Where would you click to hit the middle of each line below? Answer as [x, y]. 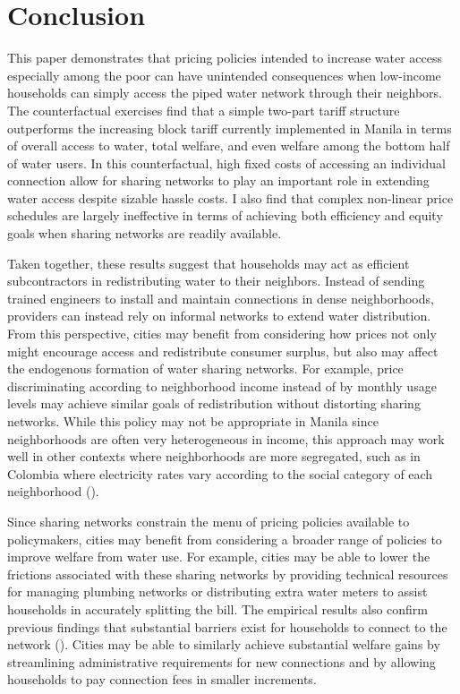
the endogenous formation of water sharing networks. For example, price [205, 368]
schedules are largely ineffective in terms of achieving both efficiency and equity [225, 215]
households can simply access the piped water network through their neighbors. [225, 93]
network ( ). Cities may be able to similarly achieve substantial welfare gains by [224, 644]
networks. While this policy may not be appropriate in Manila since [193, 421]
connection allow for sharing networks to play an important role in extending [218, 180]
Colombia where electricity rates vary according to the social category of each [220, 473]
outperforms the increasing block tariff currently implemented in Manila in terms [230, 128]
